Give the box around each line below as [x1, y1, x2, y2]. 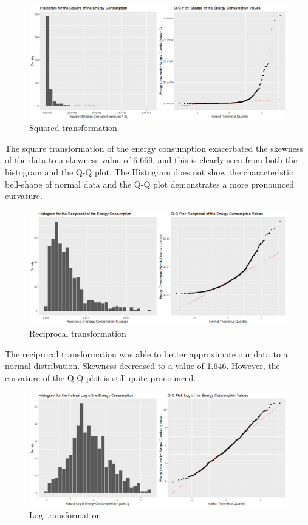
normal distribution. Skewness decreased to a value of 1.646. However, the [5, 359, 280, 372]
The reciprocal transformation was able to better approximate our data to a [5, 347, 288, 360]
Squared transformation [29, 121, 117, 134]
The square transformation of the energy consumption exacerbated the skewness [5, 141, 304, 154]
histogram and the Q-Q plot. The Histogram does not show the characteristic [5, 165, 293, 178]
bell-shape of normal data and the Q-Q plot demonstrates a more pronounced [5, 177, 295, 190]
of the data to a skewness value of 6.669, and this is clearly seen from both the [5, 154, 298, 166]
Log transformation [29, 509, 101, 521]
